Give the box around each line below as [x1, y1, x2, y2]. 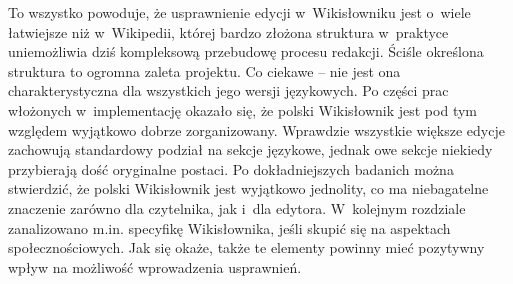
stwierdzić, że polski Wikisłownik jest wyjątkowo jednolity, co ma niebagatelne [8, 178, 489, 199]
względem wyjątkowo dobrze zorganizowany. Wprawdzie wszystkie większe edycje [8, 119, 505, 140]
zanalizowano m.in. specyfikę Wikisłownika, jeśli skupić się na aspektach [8, 217, 451, 238]
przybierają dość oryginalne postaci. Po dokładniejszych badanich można [8, 158, 454, 179]
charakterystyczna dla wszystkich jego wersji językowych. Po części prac [8, 80, 449, 101]
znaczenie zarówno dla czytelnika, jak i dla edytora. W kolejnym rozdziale [8, 197, 466, 218]
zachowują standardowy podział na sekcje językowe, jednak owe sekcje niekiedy [8, 139, 493, 160]
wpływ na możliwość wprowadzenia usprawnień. [8, 256, 302, 277]
